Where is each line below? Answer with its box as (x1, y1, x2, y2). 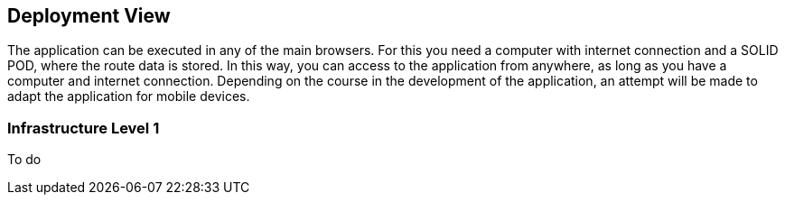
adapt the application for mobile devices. (7, 88, 250, 105)
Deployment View (7, 5, 171, 27)
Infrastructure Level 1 (7, 118, 160, 137)
